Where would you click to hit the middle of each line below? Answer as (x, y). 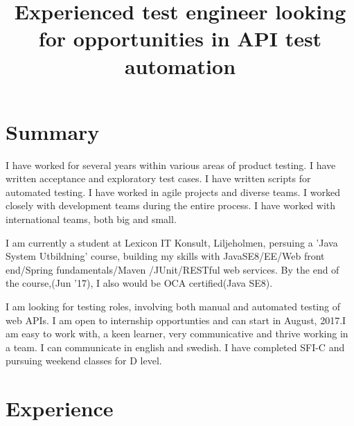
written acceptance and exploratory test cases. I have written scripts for (158, 178)
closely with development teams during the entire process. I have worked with (171, 205)
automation (180, 65)
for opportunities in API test (180, 38)
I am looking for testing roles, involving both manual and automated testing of (173, 307)
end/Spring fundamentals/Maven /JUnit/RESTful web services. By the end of (172, 269)
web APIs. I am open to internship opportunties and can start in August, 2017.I (176, 320)
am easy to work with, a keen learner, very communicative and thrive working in (177, 334)
